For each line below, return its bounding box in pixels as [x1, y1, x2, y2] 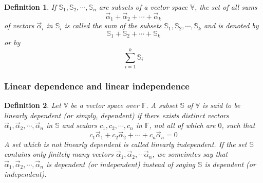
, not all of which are [149, 120, 216, 131]
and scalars [62, 120, 97, 131]
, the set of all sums [194, 2, 257, 12]
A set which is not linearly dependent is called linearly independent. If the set [4, 138, 247, 149]
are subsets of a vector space [99, 2, 188, 12]
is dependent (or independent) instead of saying [46, 158, 195, 169]
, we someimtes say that [152, 149, 228, 159]
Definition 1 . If [4, 2, 57, 12]
